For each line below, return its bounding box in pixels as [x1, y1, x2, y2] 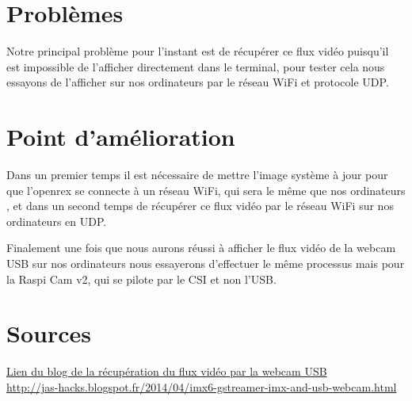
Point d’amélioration [6, 120, 235, 153]
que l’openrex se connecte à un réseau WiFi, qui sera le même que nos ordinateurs [6, 181, 406, 198]
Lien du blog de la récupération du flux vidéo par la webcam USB [6, 363, 327, 380]
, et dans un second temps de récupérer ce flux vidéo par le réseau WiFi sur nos [6, 197, 394, 214]
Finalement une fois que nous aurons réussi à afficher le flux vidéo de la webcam [6, 239, 396, 256]
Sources [6, 317, 91, 349]
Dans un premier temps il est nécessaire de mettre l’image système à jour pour [6, 166, 388, 183]
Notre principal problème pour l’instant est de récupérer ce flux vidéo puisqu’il [6, 43, 389, 59]
